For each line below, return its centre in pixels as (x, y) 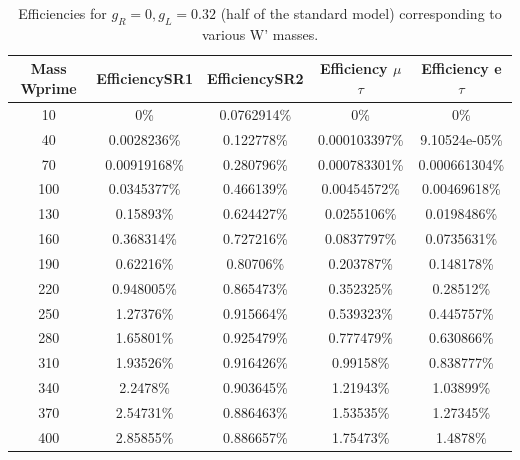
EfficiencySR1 (144, 78)
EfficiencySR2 (255, 78)
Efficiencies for (62, 13)
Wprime (48, 87)
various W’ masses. (260, 33)
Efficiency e (461, 68)
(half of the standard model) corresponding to (361, 13)
